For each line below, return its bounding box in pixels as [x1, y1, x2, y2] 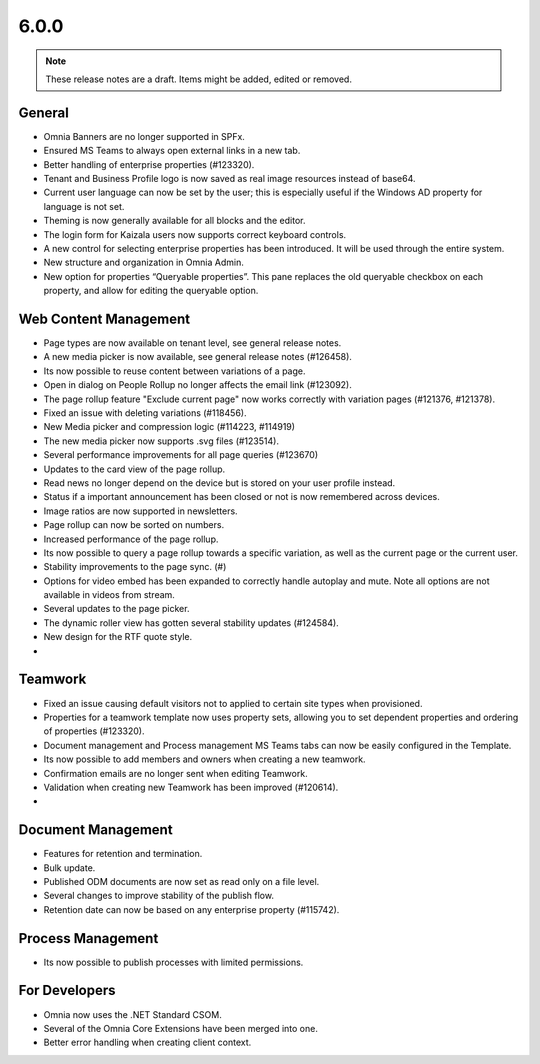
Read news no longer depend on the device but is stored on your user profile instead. [43, 476, 396, 489]
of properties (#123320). [43, 725, 145, 737]
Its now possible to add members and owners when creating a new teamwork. [43, 753, 366, 765]
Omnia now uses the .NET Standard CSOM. [43, 1008, 222, 1020]
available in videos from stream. [43, 589, 175, 601]
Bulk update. [43, 861, 96, 874]
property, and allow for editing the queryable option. [43, 285, 259, 297]
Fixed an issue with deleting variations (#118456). [43, 407, 247, 419]
